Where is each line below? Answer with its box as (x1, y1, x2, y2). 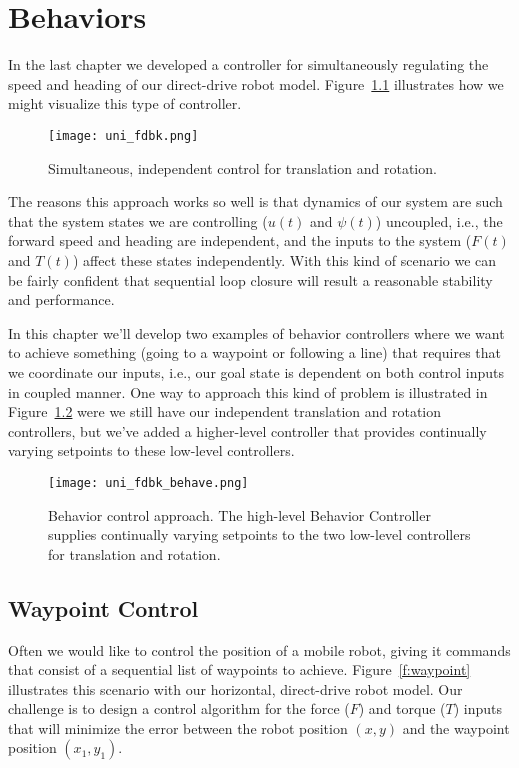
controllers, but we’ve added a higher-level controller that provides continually (8, 420, 487, 441)
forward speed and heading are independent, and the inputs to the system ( (8, 230, 472, 251)
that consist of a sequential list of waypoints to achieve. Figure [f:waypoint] (8, 659, 471, 680)
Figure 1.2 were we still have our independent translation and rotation (8, 401, 442, 422)
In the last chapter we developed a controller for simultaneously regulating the (8, 54, 489, 75)
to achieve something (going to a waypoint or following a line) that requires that (8, 342, 501, 363)
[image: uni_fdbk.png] (48, 128, 199, 143)
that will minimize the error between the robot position (8, 717, 348, 738)
